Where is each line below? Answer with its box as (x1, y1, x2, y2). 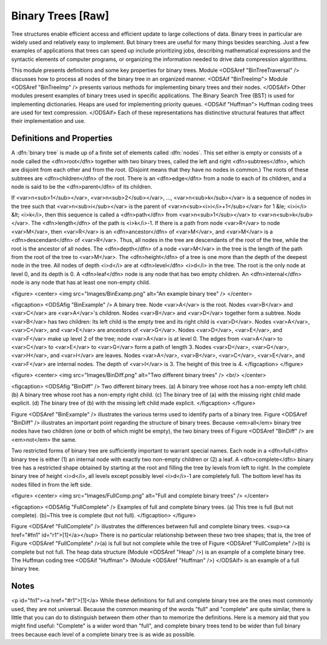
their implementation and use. (11, 117, 86, 125)
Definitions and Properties (11, 133, 113, 143)
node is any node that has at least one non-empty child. (11, 279, 151, 286)
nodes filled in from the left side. (11, 481, 92, 488)
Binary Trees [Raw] (11, 9, 110, 22)
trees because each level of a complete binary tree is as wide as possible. (11, 630, 196, 638)
